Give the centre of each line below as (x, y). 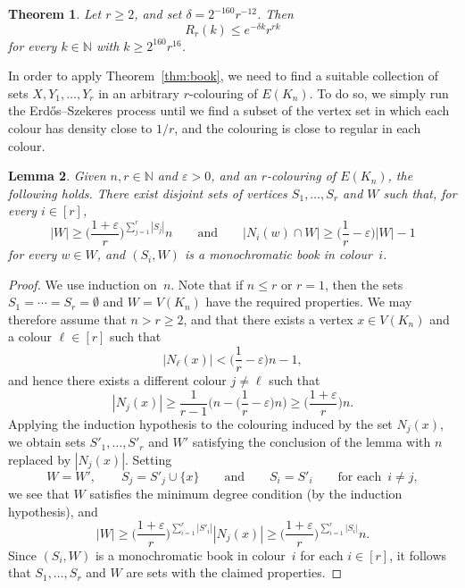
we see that (39, 494)
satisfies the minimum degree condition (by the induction (246, 494)
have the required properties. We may (309, 302)
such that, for (420, 193)
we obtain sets (47, 442)
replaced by (40, 459)
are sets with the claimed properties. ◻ (234, 572)
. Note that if (207, 284)
